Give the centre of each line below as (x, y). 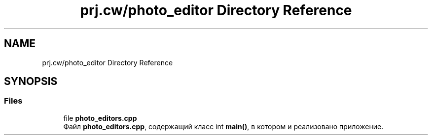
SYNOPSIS (31, 82)
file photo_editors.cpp (100, 118)
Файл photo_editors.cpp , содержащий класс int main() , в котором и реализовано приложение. (223, 126)
